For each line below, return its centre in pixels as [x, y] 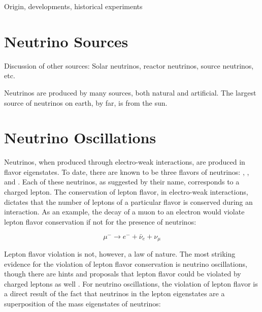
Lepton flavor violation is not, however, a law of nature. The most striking [120, 254]
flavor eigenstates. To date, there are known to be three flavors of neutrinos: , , [127, 171]
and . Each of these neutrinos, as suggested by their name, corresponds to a [122, 182]
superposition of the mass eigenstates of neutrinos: [83, 304]
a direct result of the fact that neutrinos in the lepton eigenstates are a [114, 293]
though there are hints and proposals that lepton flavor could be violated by [123, 274]
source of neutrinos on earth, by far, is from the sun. [86, 102]
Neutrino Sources [66, 41]
